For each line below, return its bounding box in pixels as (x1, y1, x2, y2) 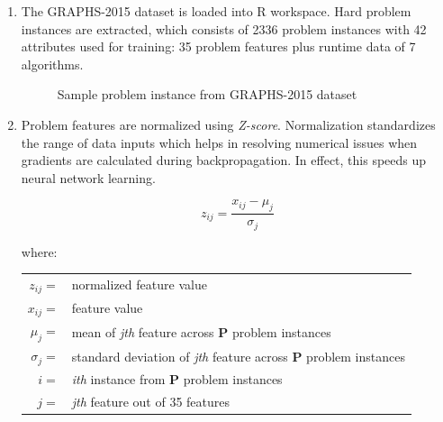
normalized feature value (71, 275, 207, 294)
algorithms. (21, 54, 84, 73)
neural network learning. (21, 168, 156, 187)
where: (21, 242, 58, 261)
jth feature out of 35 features (71, 391, 231, 410)
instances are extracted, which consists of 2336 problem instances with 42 (21, 19, 427, 38)
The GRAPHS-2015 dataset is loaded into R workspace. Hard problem (21, 2, 411, 20)
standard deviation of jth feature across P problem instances (71, 346, 405, 365)
